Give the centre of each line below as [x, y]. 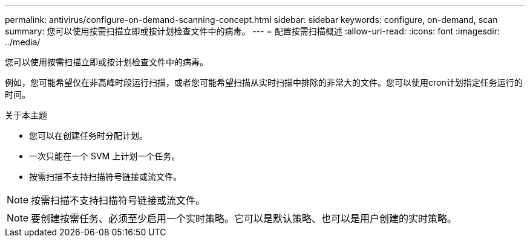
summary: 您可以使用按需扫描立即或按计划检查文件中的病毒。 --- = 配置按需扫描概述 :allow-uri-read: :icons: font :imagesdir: [253, 31]
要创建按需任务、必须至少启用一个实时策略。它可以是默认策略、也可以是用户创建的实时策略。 [244, 218]
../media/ [23, 42]
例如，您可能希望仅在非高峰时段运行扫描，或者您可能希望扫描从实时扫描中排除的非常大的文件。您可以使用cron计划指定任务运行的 [264, 82]
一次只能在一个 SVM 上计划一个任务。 [105, 156]
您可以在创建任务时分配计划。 [88, 135]
